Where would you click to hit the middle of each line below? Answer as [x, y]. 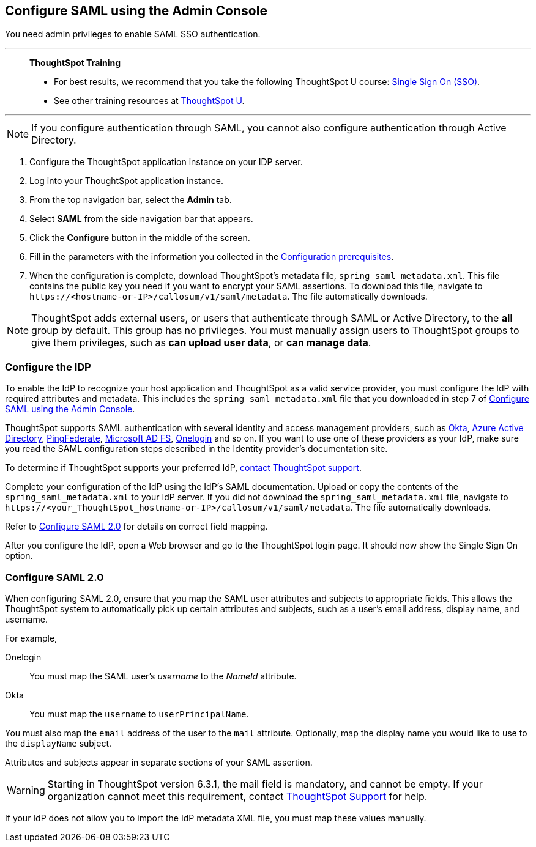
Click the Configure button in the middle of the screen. [140, 238]
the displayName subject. [58, 743]
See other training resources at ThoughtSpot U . [149, 101]
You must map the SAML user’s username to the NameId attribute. [163, 676]
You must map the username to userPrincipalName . [139, 714]
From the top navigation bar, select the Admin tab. [131, 200]
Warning [26, 790]
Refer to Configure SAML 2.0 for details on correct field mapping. [136, 527]
